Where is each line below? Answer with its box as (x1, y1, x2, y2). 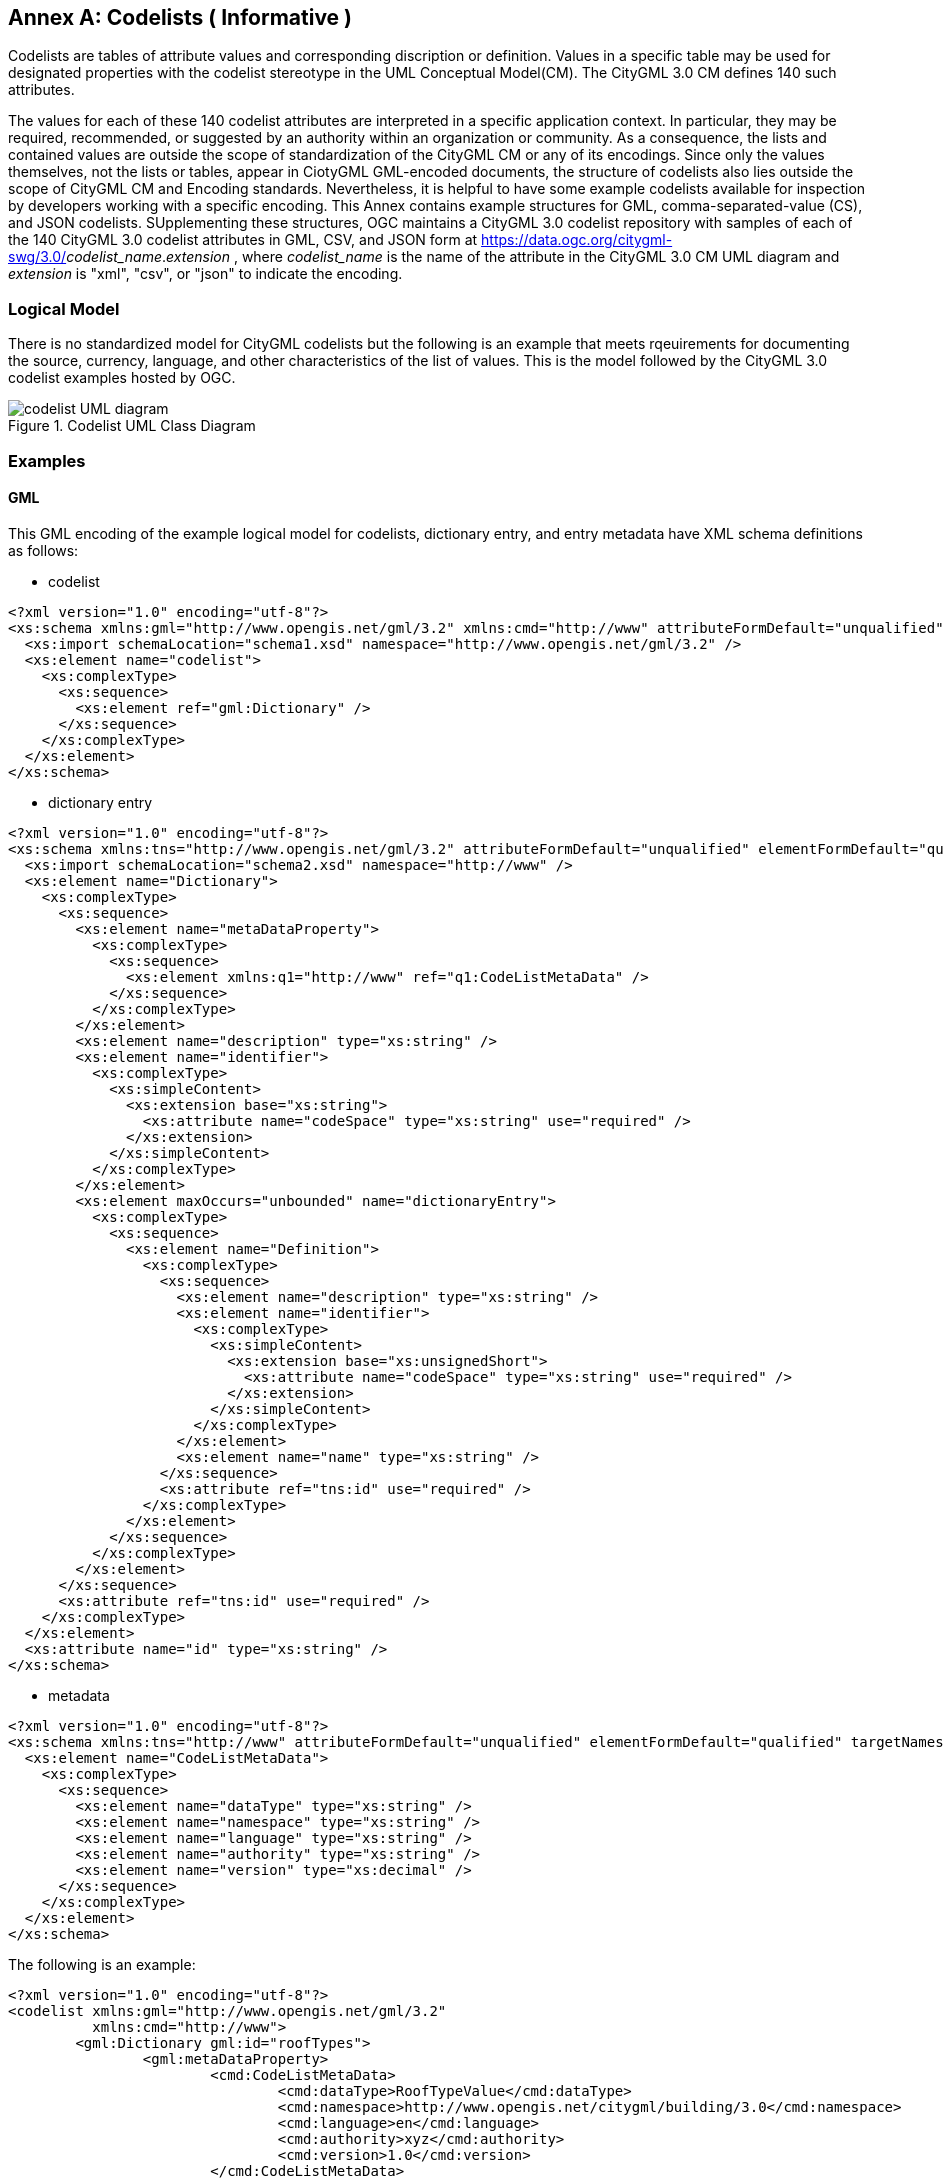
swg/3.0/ (8, 248, 67, 266)
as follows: (8, 541, 79, 559)
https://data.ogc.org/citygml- (481, 231, 673, 249)
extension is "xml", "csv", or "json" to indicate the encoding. (8, 265, 403, 283)
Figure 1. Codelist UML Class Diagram (8, 417, 256, 435)
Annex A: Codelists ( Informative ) (8, 5, 353, 30)
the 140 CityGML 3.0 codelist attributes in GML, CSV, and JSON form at (8, 231, 478, 249)
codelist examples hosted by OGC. (8, 369, 236, 387)
